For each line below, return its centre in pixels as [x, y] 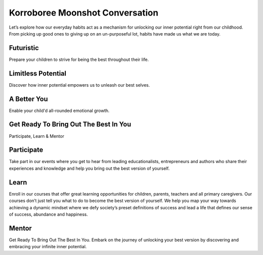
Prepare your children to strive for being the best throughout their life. [79, 59]
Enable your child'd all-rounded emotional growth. [59, 110]
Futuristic [24, 48]
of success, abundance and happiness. [48, 214]
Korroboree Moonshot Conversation [84, 13]
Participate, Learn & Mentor [37, 136]
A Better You [28, 99]
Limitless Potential [38, 73]
